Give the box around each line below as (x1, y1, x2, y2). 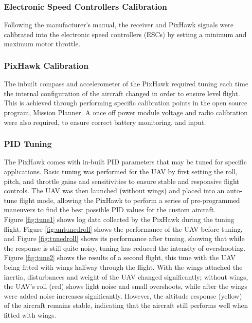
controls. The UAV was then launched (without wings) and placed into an (4, 185, 225, 196)
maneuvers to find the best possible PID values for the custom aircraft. (4, 204, 216, 215)
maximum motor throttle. (4, 39, 81, 49)
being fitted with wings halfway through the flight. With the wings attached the (4, 262, 243, 272)
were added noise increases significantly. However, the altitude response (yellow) (4, 290, 242, 301)
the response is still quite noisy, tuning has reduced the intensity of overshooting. (4, 242, 246, 253)
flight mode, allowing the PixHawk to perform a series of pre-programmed (19, 195, 240, 205)
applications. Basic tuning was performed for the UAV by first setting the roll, (4, 166, 237, 176)
